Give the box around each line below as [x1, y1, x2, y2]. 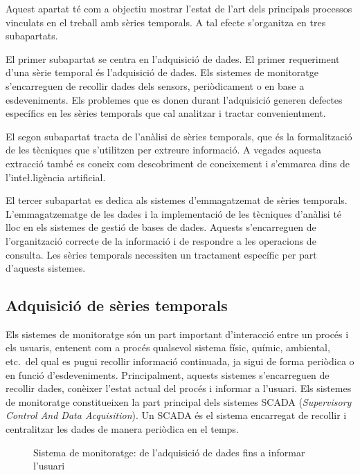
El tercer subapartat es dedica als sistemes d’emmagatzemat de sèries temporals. [6, 193, 348, 207]
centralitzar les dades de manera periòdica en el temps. [6, 422, 239, 436]
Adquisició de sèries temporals [6, 295, 228, 316]
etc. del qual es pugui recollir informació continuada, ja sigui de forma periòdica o [6, 354, 354, 369]
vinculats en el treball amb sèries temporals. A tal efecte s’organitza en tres [6, 15, 326, 29]
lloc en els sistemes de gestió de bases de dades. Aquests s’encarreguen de [6, 220, 316, 234]
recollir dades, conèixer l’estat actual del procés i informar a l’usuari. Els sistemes [6, 381, 352, 395]
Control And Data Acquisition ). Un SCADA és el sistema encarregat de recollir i [6, 408, 347, 422]
